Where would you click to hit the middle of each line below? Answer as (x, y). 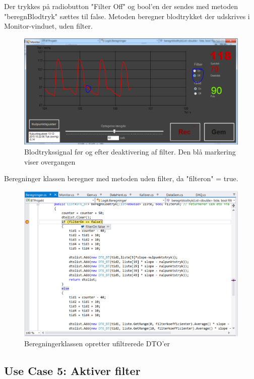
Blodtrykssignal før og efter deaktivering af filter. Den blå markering (130, 151)
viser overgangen (50, 161)
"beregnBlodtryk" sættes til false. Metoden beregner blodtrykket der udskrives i (127, 16)
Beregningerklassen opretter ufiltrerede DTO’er (97, 343)
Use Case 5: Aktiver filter (72, 370)
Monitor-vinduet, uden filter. (48, 26)
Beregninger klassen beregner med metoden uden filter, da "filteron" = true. (121, 178)
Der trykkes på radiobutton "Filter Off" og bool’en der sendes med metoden (121, 6)
